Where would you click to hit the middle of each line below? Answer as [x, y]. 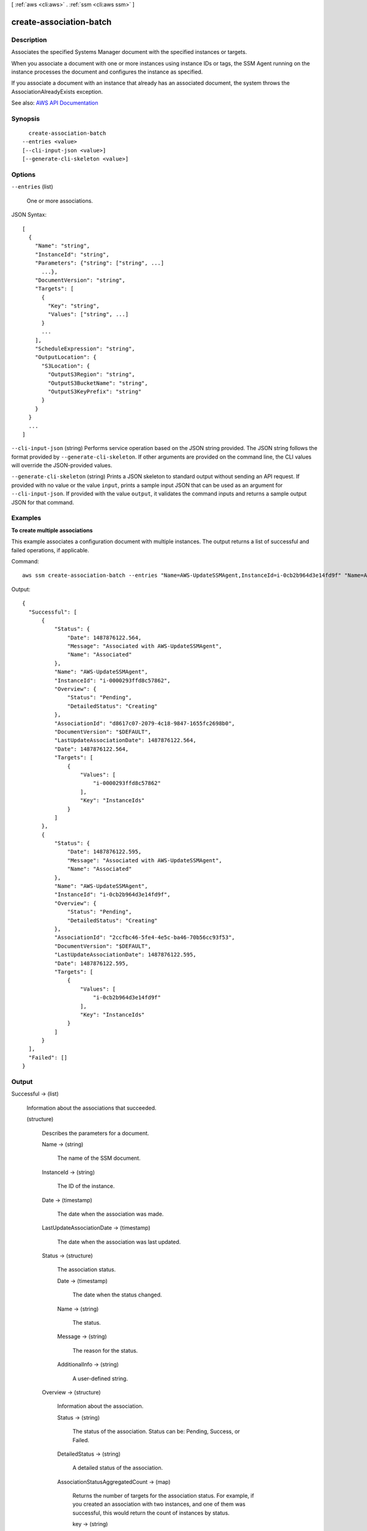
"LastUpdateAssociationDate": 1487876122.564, [125, 740]
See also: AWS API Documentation [55, 103]
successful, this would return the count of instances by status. [151, 1513]
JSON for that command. [43, 502]
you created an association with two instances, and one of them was [159, 1504]
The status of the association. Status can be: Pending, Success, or [156, 1431]
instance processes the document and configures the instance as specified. [107, 72]
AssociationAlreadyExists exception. [57, 91]
